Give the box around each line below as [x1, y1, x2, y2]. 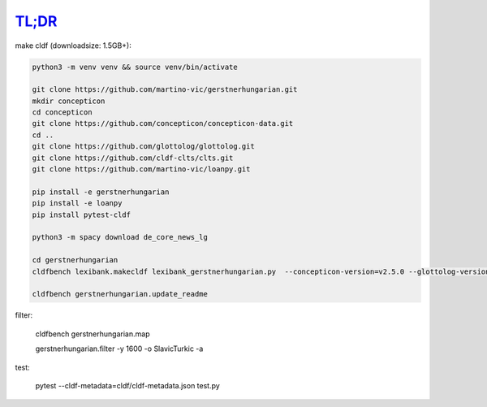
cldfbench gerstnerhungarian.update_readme [32, 289, 209, 299]
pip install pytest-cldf [32, 210, 131, 219]
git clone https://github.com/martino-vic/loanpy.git [32, 165, 251, 174]
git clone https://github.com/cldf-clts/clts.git [32, 153, 234, 162]
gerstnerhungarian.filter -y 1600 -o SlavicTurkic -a [35, 344, 204, 353]
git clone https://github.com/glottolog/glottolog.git [32, 142, 255, 151]
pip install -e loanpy [32, 199, 123, 208]
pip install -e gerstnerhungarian [32, 187, 170, 197]
